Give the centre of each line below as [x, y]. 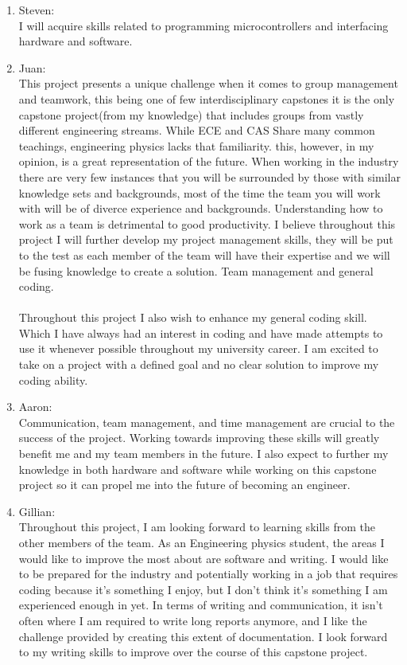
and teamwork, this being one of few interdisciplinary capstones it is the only [207, 98]
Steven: [37, 10]
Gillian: [37, 511]
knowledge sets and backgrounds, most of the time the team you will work [200, 192]
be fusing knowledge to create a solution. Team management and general [196, 270]
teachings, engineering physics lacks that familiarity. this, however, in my [196, 145]
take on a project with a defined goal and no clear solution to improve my [199, 364]
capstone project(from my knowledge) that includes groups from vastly [191, 114]
